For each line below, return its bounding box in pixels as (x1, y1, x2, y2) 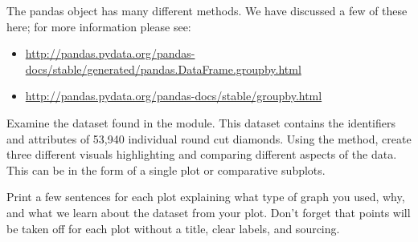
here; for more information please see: (6, 18, 191, 34)
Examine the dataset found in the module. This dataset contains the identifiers (6, 114, 396, 131)
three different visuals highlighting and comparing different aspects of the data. (6, 146, 397, 163)
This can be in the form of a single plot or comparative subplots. (6, 161, 326, 178)
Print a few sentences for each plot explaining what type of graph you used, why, (6, 188, 405, 205)
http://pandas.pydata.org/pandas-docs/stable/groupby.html (25, 87, 322, 104)
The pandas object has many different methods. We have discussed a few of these (6, 2, 408, 18)
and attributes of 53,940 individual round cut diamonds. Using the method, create (6, 130, 412, 147)
